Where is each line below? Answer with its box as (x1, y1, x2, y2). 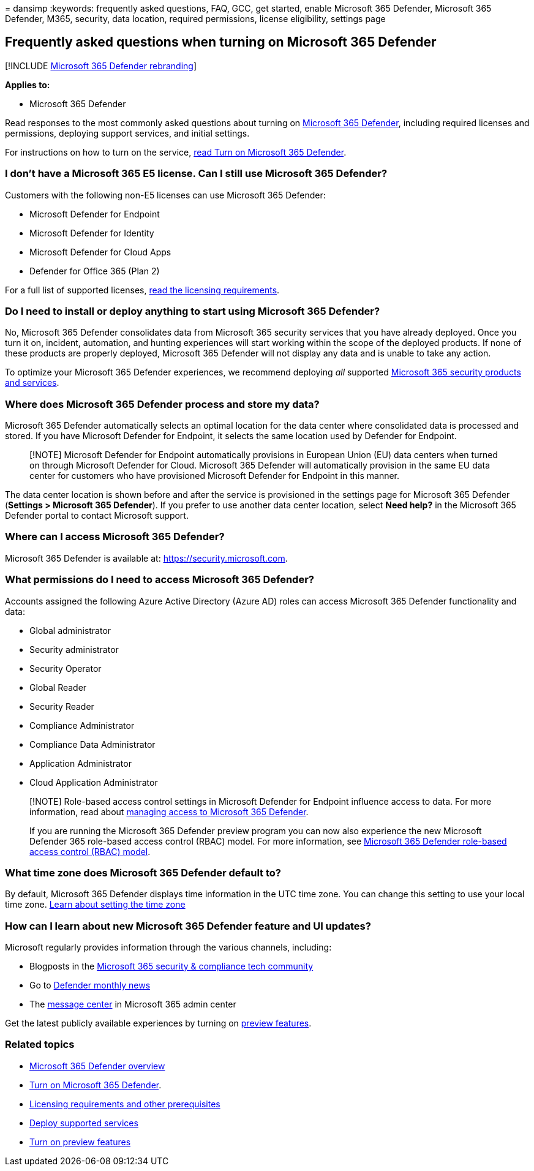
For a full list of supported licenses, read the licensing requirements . (5, 284, 280, 295)
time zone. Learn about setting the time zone (5, 899, 186, 910)
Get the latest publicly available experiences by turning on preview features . (5, 1018, 312, 1029)
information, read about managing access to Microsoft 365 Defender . (29, 806, 309, 817)
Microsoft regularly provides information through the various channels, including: (5, 942, 332, 953)
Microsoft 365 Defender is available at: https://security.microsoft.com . (5, 552, 288, 563)
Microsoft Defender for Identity (29, 227, 154, 238)
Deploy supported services (29, 1117, 138, 1128)
